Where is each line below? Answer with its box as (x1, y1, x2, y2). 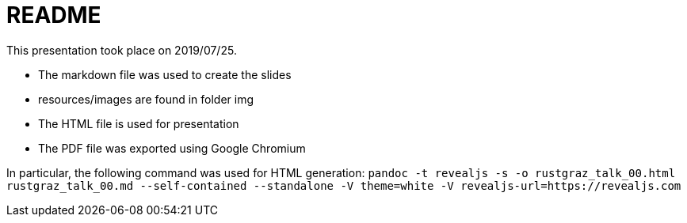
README (6, 2, 101, 28)
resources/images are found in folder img (38, 92, 254, 106)
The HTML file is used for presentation (38, 116, 239, 130)
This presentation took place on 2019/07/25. (6, 43, 237, 57)
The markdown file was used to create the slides (38, 67, 292, 81)
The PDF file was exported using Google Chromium (38, 141, 306, 155)
